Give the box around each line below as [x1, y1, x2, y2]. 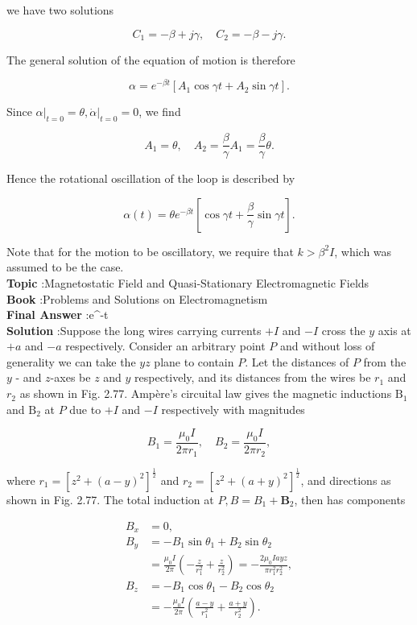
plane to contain [154, 353, 234, 370]
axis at [378, 321, 411, 338]
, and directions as [300, 471, 391, 488]
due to [69, 400, 101, 417]
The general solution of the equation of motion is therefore [6, 51, 295, 68]
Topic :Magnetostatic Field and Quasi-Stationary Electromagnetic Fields [6, 274, 370, 291]
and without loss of [280, 337, 375, 354]
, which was [334, 242, 392, 259]
